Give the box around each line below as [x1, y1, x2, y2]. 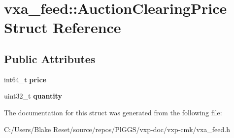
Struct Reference [4, 17, 121, 37]
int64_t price [4, 74, 46, 84]
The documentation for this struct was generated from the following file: [4, 107, 222, 117]
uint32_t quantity [4, 91, 62, 101]
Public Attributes [4, 51, 96, 66]
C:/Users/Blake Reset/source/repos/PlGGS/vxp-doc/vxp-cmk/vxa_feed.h [4, 124, 231, 134]
